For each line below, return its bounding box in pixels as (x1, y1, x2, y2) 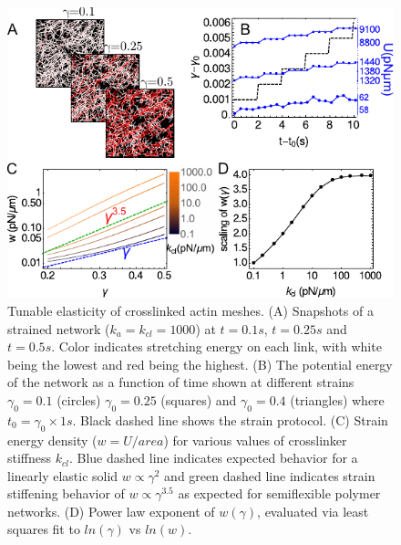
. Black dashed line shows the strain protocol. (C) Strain (72, 410, 388, 429)
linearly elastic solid (7, 466, 118, 485)
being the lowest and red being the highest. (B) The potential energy (7, 354, 393, 373)
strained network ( (7, 319, 110, 338)
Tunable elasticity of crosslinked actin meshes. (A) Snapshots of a (7, 300, 374, 320)
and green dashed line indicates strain (164, 466, 375, 485)
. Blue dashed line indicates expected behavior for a (68, 448, 358, 467)
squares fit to (7, 519, 80, 539)
